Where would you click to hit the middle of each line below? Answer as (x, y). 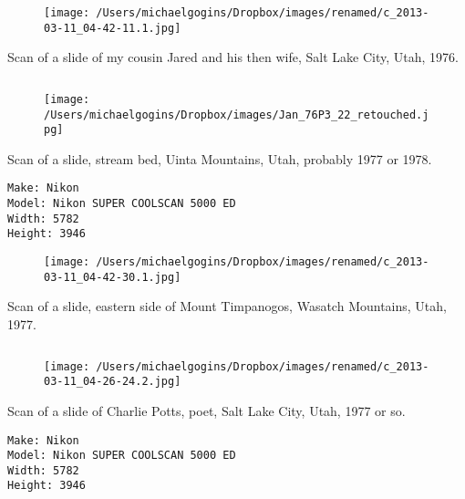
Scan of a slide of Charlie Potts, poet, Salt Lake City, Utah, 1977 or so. (207, 410)
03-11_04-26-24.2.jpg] (113, 382)
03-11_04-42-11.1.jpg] (113, 28)
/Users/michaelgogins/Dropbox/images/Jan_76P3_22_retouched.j (237, 114)
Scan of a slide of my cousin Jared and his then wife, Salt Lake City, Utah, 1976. (233, 57)
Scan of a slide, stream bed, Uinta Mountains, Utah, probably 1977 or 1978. (220, 158)
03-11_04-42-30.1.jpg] (113, 277)
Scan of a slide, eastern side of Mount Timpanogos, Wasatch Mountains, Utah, (227, 306)
